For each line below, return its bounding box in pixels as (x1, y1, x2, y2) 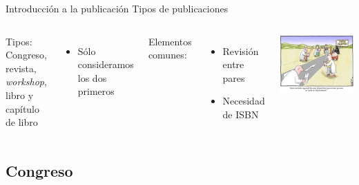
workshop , (6, 74, 47, 89)
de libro (6, 115, 38, 129)
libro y (6, 87, 34, 102)
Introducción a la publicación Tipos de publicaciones (6, 1, 229, 15)
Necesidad (222, 94, 265, 108)
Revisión (222, 43, 259, 58)
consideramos (77, 57, 134, 72)
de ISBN (222, 107, 259, 121)
